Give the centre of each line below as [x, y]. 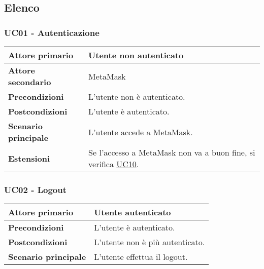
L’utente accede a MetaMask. [141, 132]
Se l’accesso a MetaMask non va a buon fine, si [172, 152]
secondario [30, 82]
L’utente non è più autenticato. [150, 242]
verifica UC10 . [114, 164]
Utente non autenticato [136, 55]
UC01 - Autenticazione [52, 32]
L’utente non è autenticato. [137, 97]
